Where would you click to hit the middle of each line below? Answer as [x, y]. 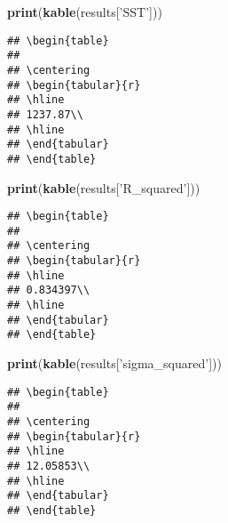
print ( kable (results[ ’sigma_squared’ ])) [114, 363]
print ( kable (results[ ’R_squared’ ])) [104, 187]
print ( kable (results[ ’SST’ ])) [85, 12]
